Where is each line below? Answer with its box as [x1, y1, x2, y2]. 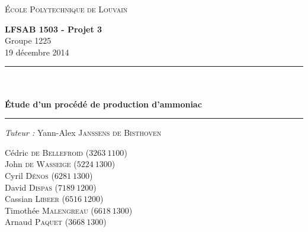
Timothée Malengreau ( [5, 204, 94, 216]
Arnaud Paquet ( [5, 215, 69, 228]
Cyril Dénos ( [5, 169, 54, 181]
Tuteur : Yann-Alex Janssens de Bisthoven [5, 126, 162, 139]
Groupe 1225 [5, 34, 52, 47]
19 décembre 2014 [5, 45, 69, 58]
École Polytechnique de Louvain [5, 3, 128, 15]
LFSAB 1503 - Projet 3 [5, 22, 102, 35]
